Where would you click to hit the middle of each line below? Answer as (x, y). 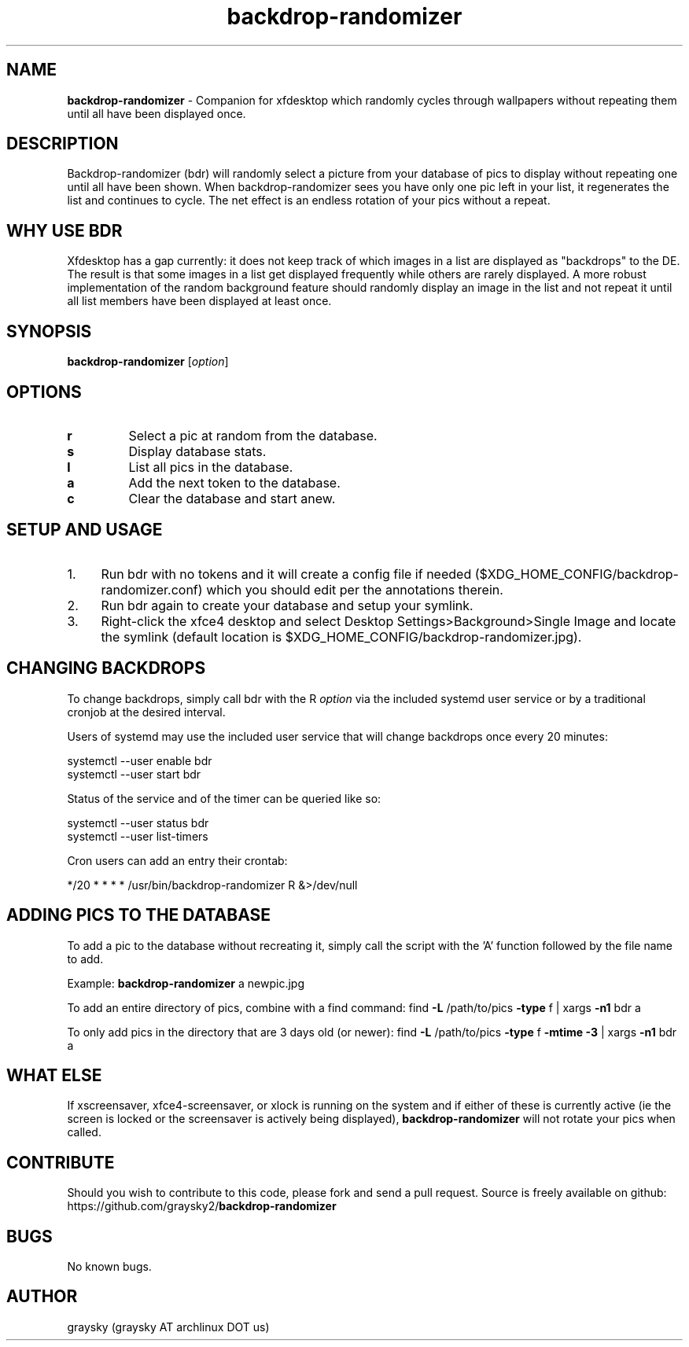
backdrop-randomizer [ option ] (148, 362)
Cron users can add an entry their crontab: (177, 860)
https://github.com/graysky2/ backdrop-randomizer (202, 1206)
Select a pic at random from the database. (253, 435)
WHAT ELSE (54, 1075)
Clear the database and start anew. (232, 498)
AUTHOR (42, 1297)
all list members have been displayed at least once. (199, 301)
